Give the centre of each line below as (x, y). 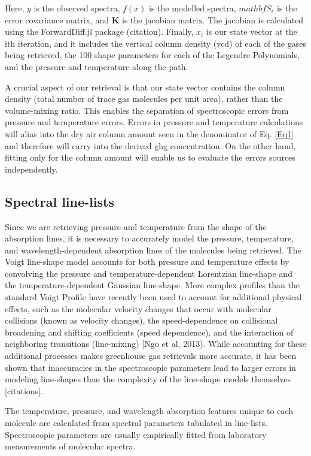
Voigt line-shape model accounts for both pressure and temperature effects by (147, 262)
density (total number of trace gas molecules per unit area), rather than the (144, 99)
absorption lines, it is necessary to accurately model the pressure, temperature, (150, 238)
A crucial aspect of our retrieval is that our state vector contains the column (145, 87)
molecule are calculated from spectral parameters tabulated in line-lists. (136, 423)
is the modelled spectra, (193, 8)
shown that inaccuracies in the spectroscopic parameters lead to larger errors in (150, 367)
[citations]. (24, 390)
